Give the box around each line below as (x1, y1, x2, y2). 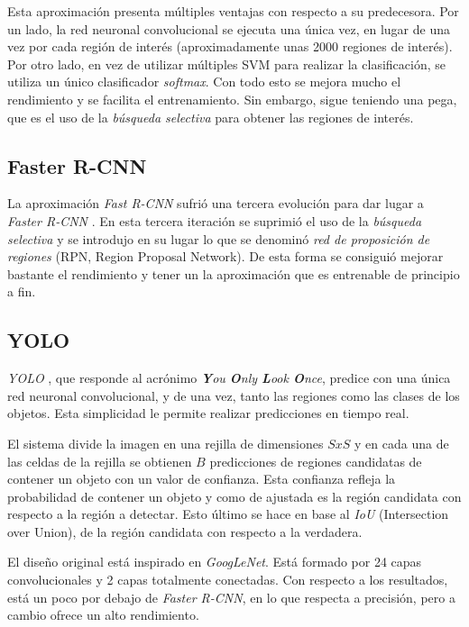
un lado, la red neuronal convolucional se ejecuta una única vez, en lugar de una (7, 19, 450, 38)
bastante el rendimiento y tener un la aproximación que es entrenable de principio (7, 264, 460, 283)
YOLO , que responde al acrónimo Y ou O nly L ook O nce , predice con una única (7, 368, 451, 387)
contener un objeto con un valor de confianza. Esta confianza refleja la (7, 469, 396, 488)
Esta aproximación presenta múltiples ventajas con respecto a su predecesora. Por (7, 2, 459, 20)
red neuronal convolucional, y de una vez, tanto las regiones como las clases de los (7, 386, 460, 404)
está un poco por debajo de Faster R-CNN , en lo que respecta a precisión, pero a (7, 587, 455, 606)
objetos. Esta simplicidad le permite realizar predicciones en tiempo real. (7, 404, 409, 423)
